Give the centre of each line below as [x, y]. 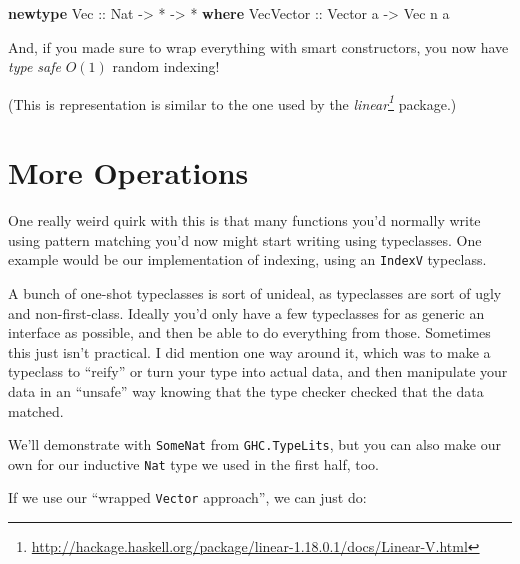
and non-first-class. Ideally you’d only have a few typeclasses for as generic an [246, 312]
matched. [36, 410]
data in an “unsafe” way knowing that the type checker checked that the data [246, 390]
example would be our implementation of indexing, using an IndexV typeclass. [247, 259]
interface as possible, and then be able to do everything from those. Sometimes [249, 332]
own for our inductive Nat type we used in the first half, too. [194, 463]
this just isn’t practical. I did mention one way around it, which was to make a [249, 351]
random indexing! [166, 66]
